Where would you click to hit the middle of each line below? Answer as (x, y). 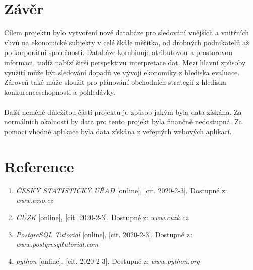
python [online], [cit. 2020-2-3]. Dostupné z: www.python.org (108, 261)
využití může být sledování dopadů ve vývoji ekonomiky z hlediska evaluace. (122, 72)
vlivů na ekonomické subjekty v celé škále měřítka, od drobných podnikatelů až (127, 42)
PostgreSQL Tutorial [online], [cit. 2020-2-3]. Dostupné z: (104, 234)
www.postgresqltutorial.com (57, 244)
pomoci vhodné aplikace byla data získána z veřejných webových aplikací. (118, 131)
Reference (39, 166)
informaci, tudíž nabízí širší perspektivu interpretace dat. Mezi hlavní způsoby (125, 62)
